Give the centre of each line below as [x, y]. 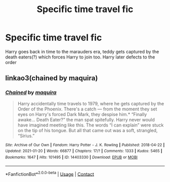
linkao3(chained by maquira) [52, 78]
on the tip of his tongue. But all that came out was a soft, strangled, [88, 130]
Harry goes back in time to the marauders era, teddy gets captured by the [82, 51]
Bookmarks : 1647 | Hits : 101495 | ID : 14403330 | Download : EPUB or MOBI [71, 157]
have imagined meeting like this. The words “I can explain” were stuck [91, 125]
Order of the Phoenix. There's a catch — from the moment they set [87, 109]
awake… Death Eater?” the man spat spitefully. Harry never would [86, 119]
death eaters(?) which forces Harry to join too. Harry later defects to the [80, 57]
